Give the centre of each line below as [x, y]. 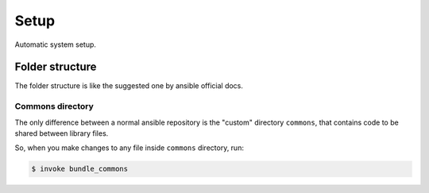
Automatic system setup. [56, 44]
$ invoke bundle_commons [80, 169]
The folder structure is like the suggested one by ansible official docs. [129, 86]
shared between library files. [62, 133]
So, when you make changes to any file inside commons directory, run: [129, 148]
